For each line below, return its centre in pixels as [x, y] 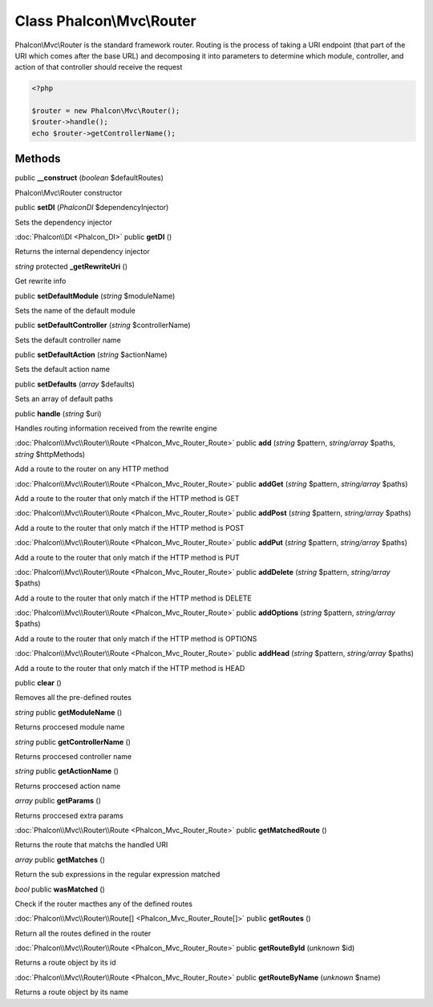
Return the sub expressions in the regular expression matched [117, 875]
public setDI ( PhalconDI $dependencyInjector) [92, 208]
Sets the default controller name [68, 340]
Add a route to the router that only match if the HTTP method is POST [129, 528]
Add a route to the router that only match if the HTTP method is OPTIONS [136, 638]
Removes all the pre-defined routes [73, 698]
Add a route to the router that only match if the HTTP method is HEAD [130, 668]
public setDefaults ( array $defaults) [75, 384]
